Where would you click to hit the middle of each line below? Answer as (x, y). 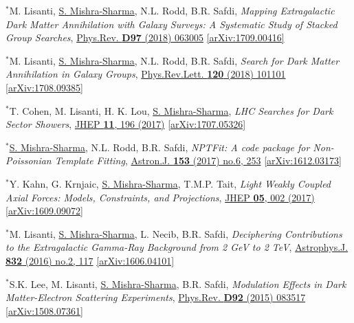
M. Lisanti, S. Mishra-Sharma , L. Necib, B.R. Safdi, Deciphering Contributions (176, 233)
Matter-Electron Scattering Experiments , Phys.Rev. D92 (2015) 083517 (156, 297)
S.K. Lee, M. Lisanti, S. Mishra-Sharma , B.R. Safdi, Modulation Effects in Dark (178, 283)
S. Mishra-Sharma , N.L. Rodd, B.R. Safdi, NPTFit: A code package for (159, 147)
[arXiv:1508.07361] (44, 310)
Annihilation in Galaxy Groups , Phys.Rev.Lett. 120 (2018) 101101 (146, 74)
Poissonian (29, 160)
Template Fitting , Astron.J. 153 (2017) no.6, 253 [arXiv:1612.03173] (198, 160)
